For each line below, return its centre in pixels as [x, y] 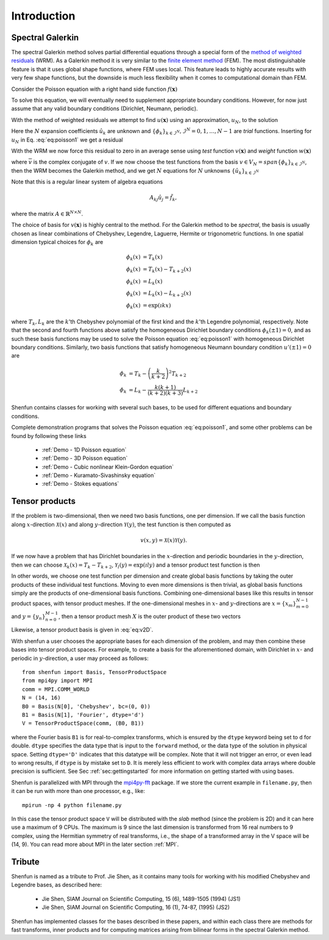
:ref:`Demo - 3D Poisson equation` [85, 458]
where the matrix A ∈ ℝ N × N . [47, 213]
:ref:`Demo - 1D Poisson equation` [84, 450]
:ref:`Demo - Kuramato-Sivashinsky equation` [99, 475]
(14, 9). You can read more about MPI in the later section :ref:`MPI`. [95, 844]
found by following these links [49, 436]
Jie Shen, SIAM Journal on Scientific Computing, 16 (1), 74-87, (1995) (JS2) [136, 907]
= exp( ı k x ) [157, 306]
